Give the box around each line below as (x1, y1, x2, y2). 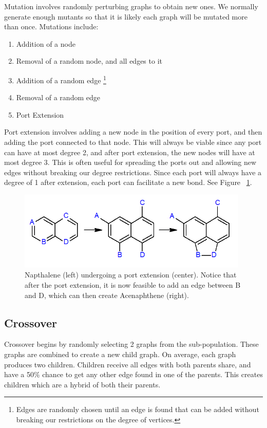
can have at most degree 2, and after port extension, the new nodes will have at (4, 146, 255, 157)
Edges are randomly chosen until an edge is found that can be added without (16, 404, 259, 415)
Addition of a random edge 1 (16, 73, 106, 85)
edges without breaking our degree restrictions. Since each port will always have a (4, 166, 262, 177)
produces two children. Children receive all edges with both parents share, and (4, 359, 251, 369)
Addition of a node (16, 38, 75, 49)
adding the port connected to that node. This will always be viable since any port (4, 137, 262, 147)
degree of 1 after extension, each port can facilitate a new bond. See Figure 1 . (4, 177, 252, 188)
